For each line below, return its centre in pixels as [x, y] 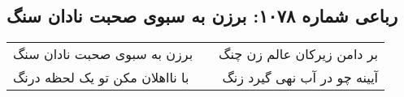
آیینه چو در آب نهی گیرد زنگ [300, 78]
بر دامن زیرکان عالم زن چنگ [299, 54]
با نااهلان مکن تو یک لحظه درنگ [101, 78]
